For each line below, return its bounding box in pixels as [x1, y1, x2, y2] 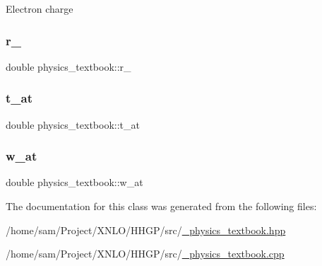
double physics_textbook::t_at [6, 117, 140, 132]
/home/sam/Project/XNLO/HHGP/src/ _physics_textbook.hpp [6, 222, 286, 237]
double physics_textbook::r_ [6, 59, 131, 74]
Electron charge [6, 1, 73, 16]
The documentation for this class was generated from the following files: [6, 199, 317, 214]
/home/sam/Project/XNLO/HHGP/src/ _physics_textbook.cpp [6, 246, 285, 261]
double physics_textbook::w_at [6, 175, 143, 190]
